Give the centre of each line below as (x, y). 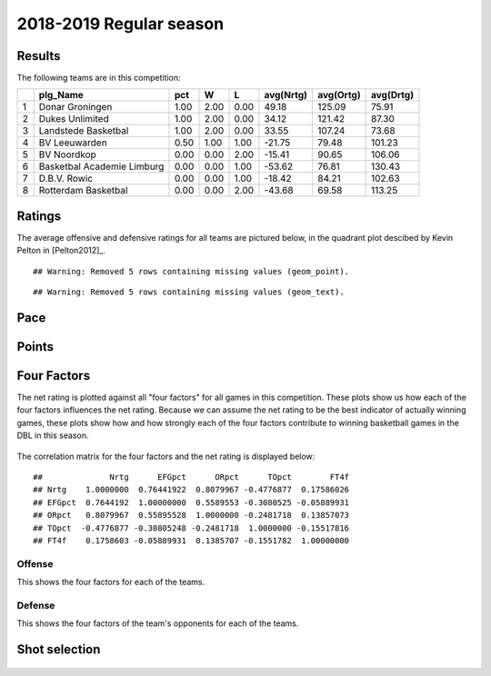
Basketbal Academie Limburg (101, 166)
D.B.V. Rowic (66, 179)
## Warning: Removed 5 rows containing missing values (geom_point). (191, 271)
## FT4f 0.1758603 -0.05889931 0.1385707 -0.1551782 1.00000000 (191, 540)
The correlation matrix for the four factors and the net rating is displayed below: (166, 456)
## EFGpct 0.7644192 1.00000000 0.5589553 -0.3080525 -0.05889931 (191, 502)
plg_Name (61, 95)
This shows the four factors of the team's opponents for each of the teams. (158, 623)
